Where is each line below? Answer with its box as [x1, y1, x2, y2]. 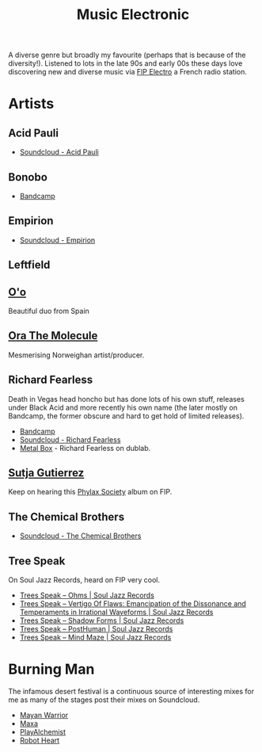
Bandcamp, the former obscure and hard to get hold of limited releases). [8, 410, 245, 421]
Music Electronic [76, 6, 190, 24]
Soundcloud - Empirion [19, 235, 96, 245]
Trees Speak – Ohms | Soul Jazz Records [19, 590, 154, 600]
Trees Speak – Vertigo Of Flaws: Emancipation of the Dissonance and [19, 599, 247, 609]
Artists [8, 95, 55, 113]
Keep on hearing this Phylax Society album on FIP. [8, 487, 173, 497]
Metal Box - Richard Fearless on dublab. [19, 443, 151, 452]
